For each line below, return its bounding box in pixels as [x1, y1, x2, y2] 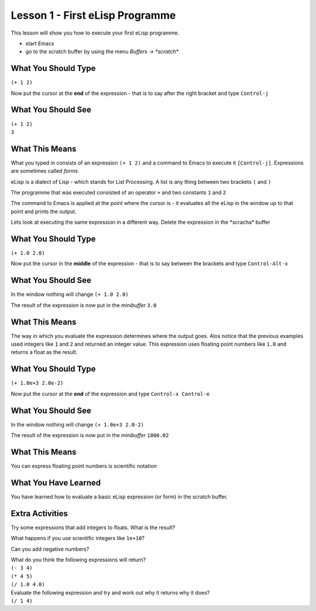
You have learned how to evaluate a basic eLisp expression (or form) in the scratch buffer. [11, 493, 228, 500]
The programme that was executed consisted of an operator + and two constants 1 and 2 [11, 189, 226, 196]
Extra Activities [11, 508, 68, 518]
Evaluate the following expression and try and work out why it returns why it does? [11, 589, 210, 596]
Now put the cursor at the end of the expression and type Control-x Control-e [11, 390, 210, 397]
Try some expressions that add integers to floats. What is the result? [11, 524, 176, 531]
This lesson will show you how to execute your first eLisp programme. [11, 29, 180, 36]
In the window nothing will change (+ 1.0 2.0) [11, 291, 129, 298]
